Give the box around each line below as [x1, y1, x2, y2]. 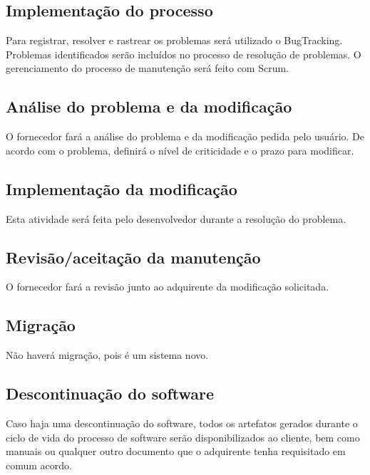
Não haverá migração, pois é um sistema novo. [6, 348, 209, 362]
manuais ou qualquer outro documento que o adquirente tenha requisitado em [6, 444, 346, 459]
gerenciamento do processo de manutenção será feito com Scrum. [6, 61, 289, 75]
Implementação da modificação [6, 177, 237, 199]
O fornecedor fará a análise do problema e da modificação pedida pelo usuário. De [6, 129, 365, 144]
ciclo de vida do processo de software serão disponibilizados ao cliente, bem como [6, 429, 360, 444]
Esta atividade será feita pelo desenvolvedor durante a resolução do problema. [6, 211, 346, 226]
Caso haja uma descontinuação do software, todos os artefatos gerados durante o [6, 415, 358, 430]
